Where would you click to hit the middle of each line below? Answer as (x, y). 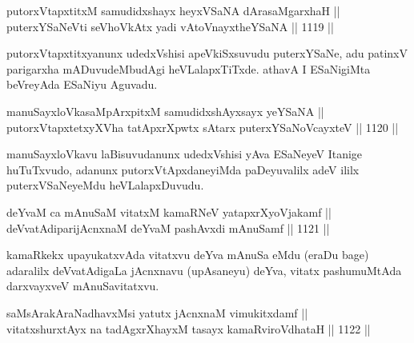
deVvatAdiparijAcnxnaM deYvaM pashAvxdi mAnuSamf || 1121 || (168, 227)
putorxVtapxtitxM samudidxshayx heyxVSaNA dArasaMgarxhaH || (173, 10)
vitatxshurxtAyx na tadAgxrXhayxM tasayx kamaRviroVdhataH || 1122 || (189, 328)
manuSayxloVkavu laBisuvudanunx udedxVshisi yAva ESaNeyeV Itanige (185, 154)
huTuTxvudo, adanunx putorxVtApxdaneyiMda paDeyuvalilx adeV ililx (183, 169)
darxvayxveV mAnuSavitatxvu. (83, 286)
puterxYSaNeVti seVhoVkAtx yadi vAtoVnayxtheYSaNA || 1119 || (170, 26)
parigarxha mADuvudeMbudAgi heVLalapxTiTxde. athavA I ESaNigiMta (189, 68)
